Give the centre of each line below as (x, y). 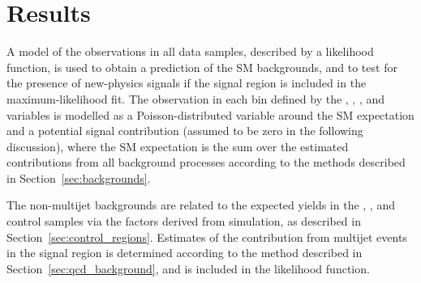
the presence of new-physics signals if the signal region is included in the (187, 83)
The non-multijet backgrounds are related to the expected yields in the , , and (201, 205)
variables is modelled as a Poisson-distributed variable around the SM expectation (210, 114)
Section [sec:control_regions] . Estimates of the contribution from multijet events (207, 237)
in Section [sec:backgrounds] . (79, 177)
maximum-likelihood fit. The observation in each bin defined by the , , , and (196, 98)
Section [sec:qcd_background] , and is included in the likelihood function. (188, 268)
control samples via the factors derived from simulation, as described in (184, 221)
